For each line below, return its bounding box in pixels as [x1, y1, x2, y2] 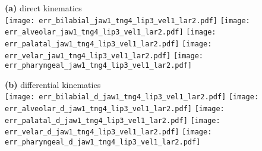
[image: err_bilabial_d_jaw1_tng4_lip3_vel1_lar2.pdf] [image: [5, 93, 259, 102]
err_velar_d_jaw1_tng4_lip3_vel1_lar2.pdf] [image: [5, 128, 212, 137]
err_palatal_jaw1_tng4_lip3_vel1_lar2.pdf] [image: [5, 39, 212, 48]
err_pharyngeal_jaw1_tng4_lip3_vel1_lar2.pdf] [5, 61, 192, 70]
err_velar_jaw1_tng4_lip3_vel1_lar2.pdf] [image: [5, 51, 203, 60]
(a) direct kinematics [5, 2, 82, 14]
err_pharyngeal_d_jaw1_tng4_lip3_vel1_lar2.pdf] [5, 138, 201, 147]
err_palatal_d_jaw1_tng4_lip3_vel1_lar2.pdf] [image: [5, 116, 220, 125]
